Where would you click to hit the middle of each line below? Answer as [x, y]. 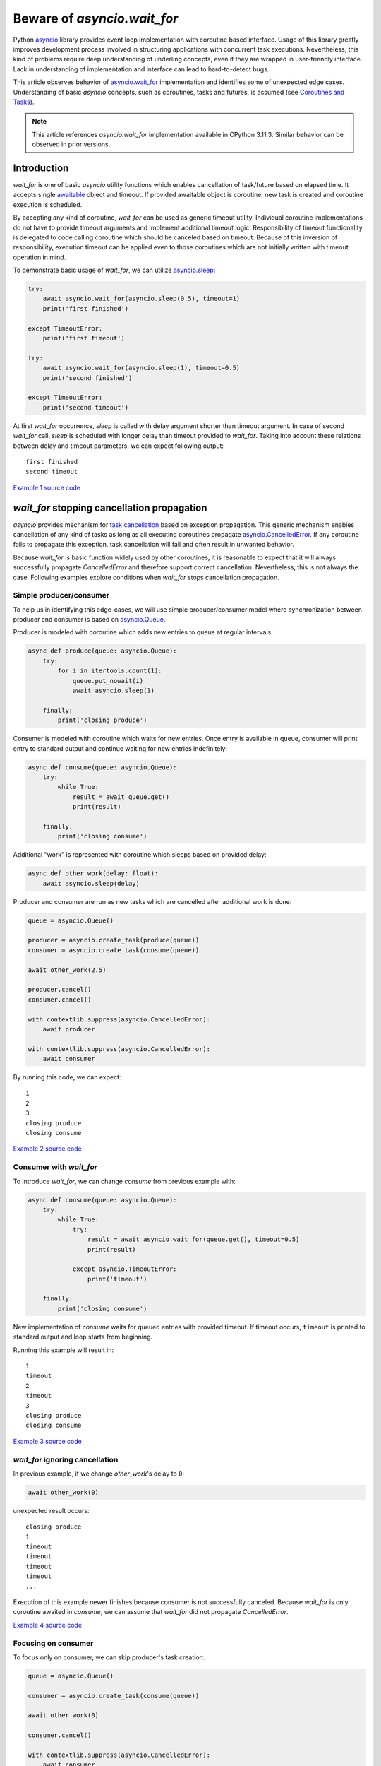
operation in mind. [40, 257]
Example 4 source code [48, 1625]
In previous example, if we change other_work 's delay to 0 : [99, 1474]
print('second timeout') [86, 407]
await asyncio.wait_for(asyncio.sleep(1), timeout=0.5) [141, 368]
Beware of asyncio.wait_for [96, 18]
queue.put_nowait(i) [108, 681]
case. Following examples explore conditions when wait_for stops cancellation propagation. [146, 577]
